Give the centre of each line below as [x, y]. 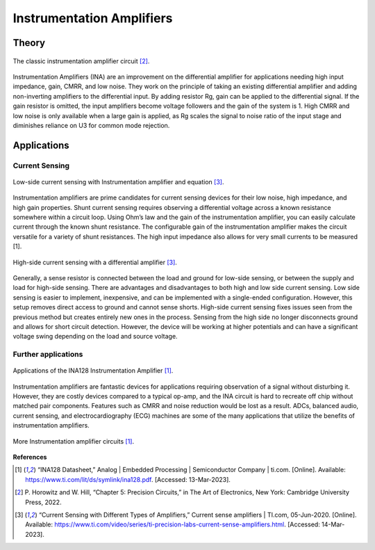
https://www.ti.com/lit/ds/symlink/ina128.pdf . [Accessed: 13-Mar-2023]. [128, 479]
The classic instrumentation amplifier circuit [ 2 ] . [81, 61]
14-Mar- [333, 524]
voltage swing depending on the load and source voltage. [95, 337]
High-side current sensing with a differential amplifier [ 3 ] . [95, 262]
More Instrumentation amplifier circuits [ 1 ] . [74, 441]
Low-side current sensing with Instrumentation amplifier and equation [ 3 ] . [118, 181]
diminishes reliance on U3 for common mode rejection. [91, 125]
